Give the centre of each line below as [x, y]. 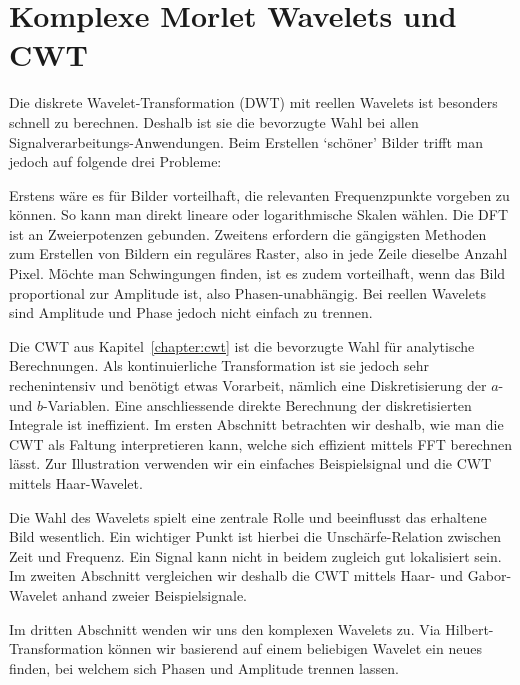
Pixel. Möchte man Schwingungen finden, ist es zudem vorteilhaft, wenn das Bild [257, 273]
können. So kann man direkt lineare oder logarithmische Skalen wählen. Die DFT [259, 214]
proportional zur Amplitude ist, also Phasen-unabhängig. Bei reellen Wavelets [247, 292]
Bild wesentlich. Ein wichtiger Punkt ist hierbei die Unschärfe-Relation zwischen [255, 536]
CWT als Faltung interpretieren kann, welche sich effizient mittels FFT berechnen [260, 443]
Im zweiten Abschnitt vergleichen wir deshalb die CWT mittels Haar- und [236, 575]
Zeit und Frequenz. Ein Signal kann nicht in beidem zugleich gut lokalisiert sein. [255, 555]
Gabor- [489, 575]
